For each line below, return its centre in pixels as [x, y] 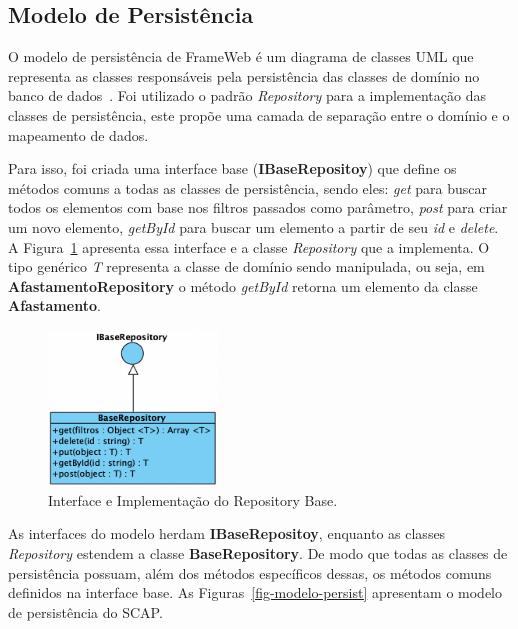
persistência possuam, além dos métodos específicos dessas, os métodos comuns [250, 572]
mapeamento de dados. [78, 134]
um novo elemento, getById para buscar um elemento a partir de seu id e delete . [253, 226]
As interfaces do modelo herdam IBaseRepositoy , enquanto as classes [227, 533]
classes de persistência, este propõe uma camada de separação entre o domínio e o [259, 114]
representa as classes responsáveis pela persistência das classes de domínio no [244, 75]
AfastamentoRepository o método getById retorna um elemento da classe [243, 285]
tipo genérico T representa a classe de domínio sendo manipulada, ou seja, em [246, 266]
